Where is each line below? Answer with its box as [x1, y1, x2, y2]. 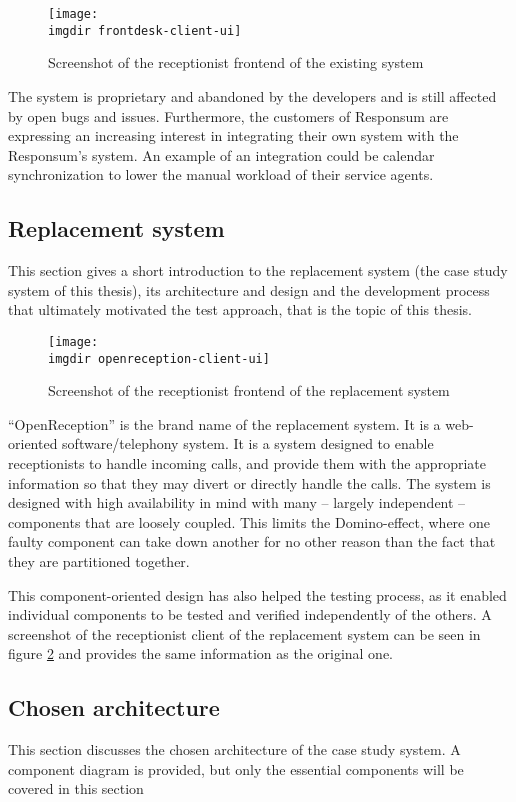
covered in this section [8, 778, 144, 799]
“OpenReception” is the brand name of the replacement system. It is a [8, 413, 441, 434]
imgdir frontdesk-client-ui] [48, 23, 242, 38]
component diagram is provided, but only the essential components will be [8, 758, 464, 779]
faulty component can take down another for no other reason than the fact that [8, 531, 496, 552]
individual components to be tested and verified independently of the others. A [8, 604, 492, 625]
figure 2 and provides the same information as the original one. [8, 643, 394, 664]
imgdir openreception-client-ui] [48, 351, 270, 366]
